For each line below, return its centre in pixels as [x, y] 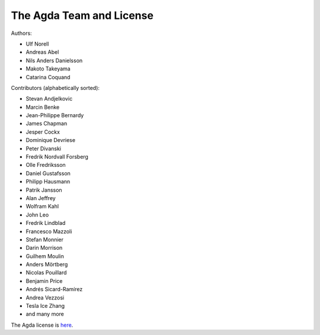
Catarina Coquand [48, 77]
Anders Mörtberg [47, 265]
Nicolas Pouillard [47, 273]
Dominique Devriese [51, 140]
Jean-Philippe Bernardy [55, 115]
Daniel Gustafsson [48, 173]
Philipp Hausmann [48, 182]
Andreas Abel [42, 52]
